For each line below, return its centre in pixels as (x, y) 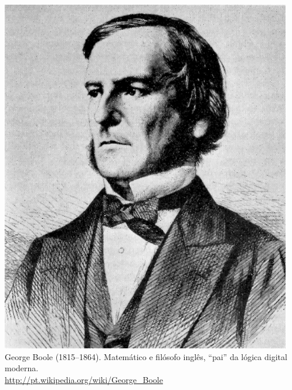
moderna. (22, 368)
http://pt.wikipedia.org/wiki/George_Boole (84, 380)
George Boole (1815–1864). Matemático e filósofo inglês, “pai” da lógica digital (146, 356)
